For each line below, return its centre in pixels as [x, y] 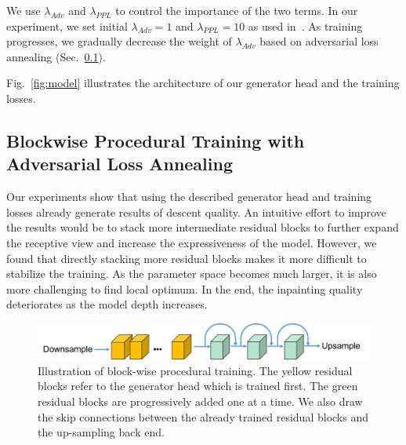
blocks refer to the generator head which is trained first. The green [198, 386]
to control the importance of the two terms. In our [237, 10]
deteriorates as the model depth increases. [107, 304]
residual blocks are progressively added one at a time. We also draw [200, 401]
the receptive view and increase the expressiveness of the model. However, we [192, 242]
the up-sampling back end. [101, 432]
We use [24, 10]
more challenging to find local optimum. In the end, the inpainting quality [185, 288]
